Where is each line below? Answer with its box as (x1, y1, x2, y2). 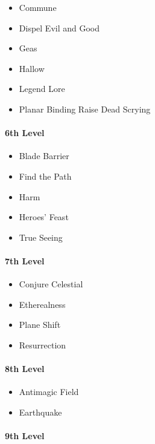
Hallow (19, 62, 45, 74)
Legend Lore (19, 82, 65, 95)
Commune (19, 1, 57, 13)
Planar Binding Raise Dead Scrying (19, 102, 151, 115)
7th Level (5, 254, 45, 267)
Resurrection (19, 338, 66, 351)
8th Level (5, 362, 45, 375)
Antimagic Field (19, 385, 79, 398)
